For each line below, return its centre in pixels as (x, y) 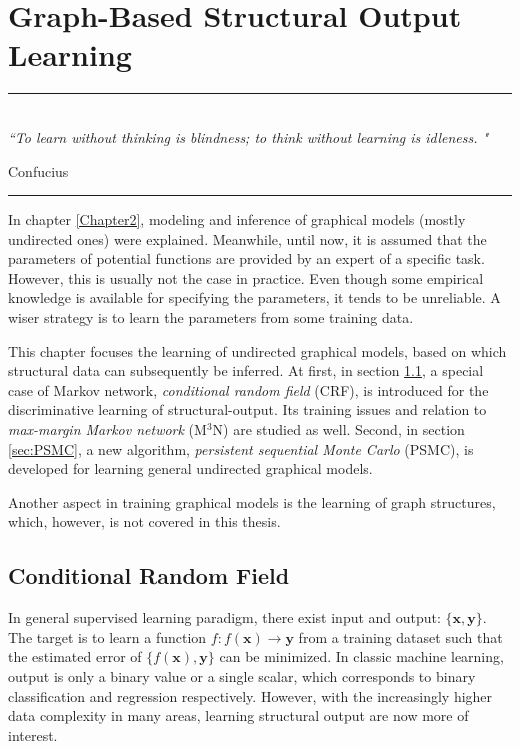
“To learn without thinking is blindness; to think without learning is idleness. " (248, 136)
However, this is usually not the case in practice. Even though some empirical (246, 277)
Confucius (38, 170)
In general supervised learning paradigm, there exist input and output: (224, 617)
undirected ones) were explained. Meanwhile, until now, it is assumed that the (247, 238)
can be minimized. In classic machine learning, (361, 656)
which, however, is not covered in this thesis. (144, 521)
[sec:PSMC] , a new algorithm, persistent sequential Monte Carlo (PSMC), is (241, 448)
